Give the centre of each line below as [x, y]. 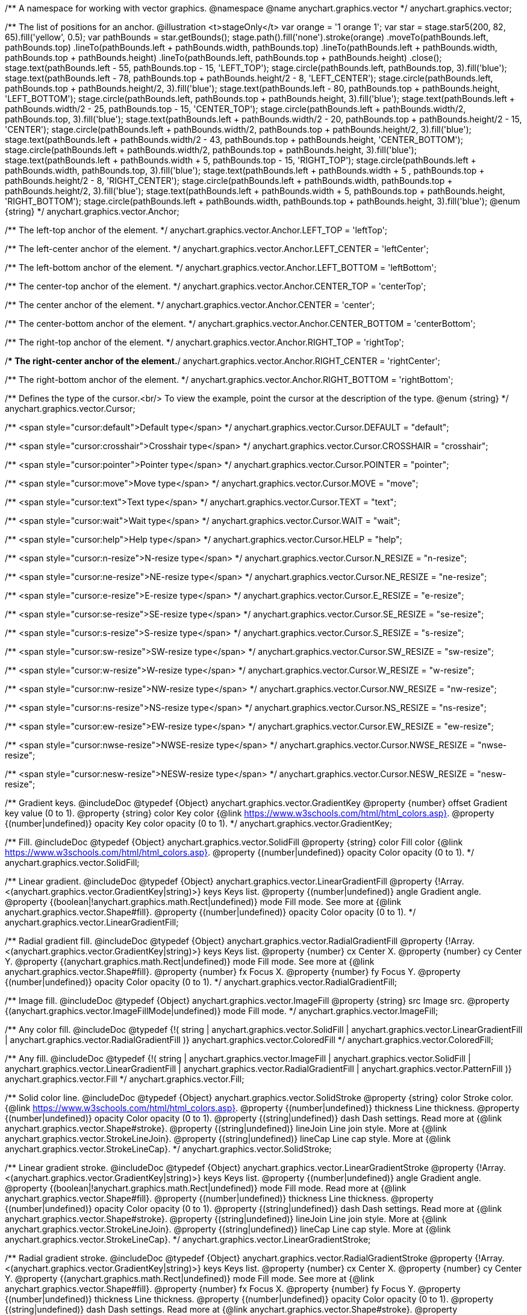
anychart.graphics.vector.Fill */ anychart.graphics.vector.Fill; [125, 1079]
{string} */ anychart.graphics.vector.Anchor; [92, 211]
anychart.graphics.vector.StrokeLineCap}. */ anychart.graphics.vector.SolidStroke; [168, 1149]
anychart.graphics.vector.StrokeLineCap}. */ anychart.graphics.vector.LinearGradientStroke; [188, 1239]
